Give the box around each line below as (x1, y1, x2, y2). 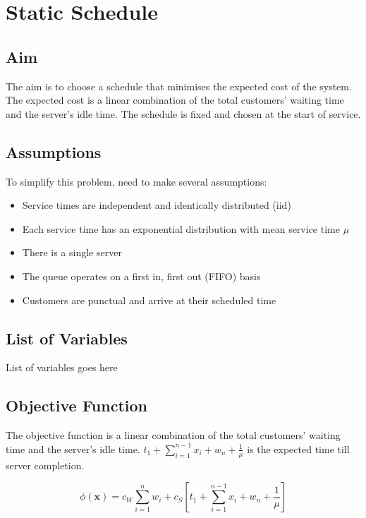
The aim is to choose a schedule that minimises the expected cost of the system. (6, 78, 352, 93)
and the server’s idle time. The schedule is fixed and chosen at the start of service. (6, 106, 361, 121)
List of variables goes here (6, 360, 118, 375)
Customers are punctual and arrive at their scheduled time (22, 292, 276, 307)
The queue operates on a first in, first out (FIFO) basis (22, 268, 261, 283)
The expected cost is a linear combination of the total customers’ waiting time (6, 92, 344, 107)
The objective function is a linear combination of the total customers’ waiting (6, 428, 341, 442)
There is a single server (22, 245, 122, 260)
